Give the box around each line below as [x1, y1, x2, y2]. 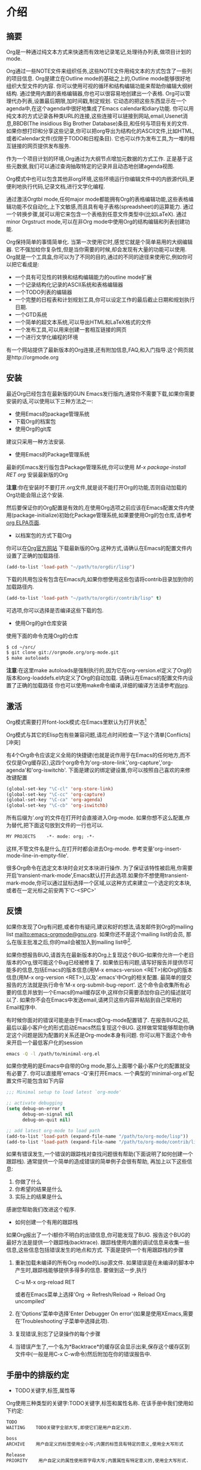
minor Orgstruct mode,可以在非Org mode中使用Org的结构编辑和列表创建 [6, 218, 185, 225]
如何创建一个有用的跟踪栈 [14, 1219, 78, 1226]
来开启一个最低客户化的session [6, 1039, 83, 1046]
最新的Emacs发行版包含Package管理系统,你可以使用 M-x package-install [6, 463, 187, 471]
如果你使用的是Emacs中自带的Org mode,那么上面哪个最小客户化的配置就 [6, 1062, 185, 1069]
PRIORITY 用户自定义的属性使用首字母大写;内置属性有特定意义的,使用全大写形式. [6, 1457, 189, 1463]
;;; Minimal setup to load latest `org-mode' [6, 1089, 121, 1095]
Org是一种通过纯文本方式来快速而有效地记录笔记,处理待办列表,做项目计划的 [6, 49, 191, 55]
